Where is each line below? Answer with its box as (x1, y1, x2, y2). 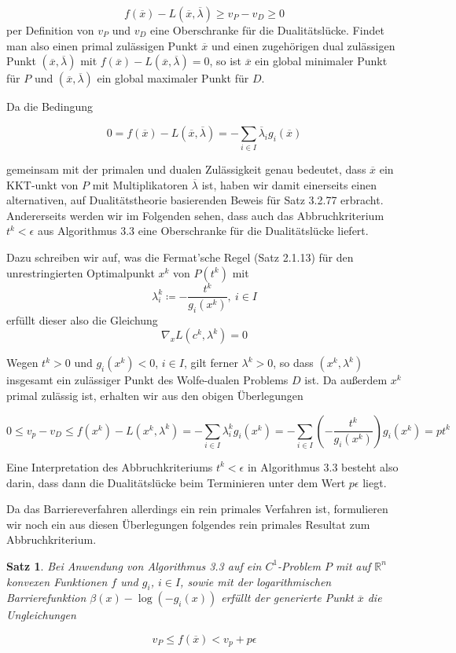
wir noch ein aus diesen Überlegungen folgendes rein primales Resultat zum (6, 515, 370, 532)
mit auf (335, 557, 371, 574)
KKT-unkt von (6, 176, 79, 193)
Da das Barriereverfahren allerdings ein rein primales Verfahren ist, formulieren (6, 501, 388, 517)
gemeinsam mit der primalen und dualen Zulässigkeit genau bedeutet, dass (6, 161, 366, 178)
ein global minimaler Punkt (255, 53, 388, 69)
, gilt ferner (183, 354, 238, 371)
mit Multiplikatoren (92, 176, 189, 193)
